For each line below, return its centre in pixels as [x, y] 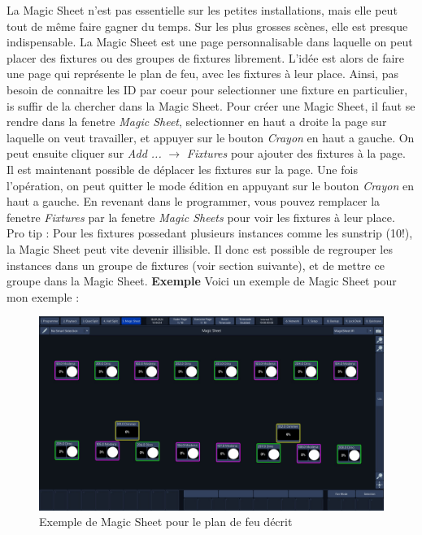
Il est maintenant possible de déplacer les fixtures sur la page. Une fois [182, 169]
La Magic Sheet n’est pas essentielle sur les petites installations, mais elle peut [202, 10]
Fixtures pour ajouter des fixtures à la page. [296, 153]
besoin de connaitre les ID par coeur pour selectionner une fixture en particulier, [207, 89]
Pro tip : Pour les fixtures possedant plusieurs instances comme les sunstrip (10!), [210, 233]
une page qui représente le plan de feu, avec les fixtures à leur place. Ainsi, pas [202, 74]
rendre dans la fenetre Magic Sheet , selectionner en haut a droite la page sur [197, 122]
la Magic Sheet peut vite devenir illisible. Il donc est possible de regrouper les [200, 248]
